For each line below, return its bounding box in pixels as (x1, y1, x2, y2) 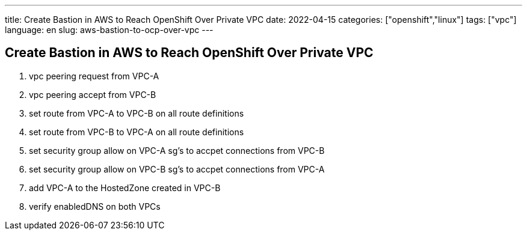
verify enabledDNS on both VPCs (29, 201, 161, 212)
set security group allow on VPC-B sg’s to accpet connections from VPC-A (29, 163, 325, 174)
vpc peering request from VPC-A (29, 70, 159, 81)
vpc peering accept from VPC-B (29, 89, 156, 100)
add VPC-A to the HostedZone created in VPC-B (29, 182, 221, 193)
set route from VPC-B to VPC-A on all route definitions (29, 126, 244, 137)
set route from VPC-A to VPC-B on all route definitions (29, 108, 244, 118)
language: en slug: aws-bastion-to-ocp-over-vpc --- (5, 25, 214, 35)
